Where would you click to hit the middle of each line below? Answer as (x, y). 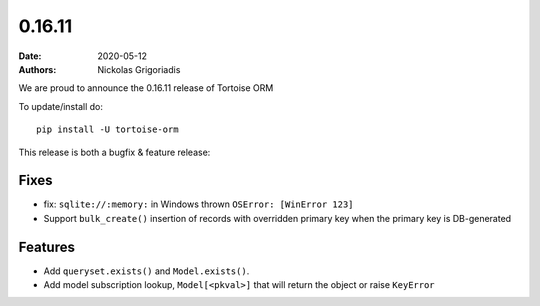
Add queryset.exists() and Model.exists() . (146, 271)
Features (46, 246)
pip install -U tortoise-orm (107, 129)
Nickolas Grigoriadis (139, 69)
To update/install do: (61, 106)
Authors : (37, 69)
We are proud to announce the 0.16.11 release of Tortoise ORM (146, 88)
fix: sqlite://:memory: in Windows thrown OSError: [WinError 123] (198, 204)
